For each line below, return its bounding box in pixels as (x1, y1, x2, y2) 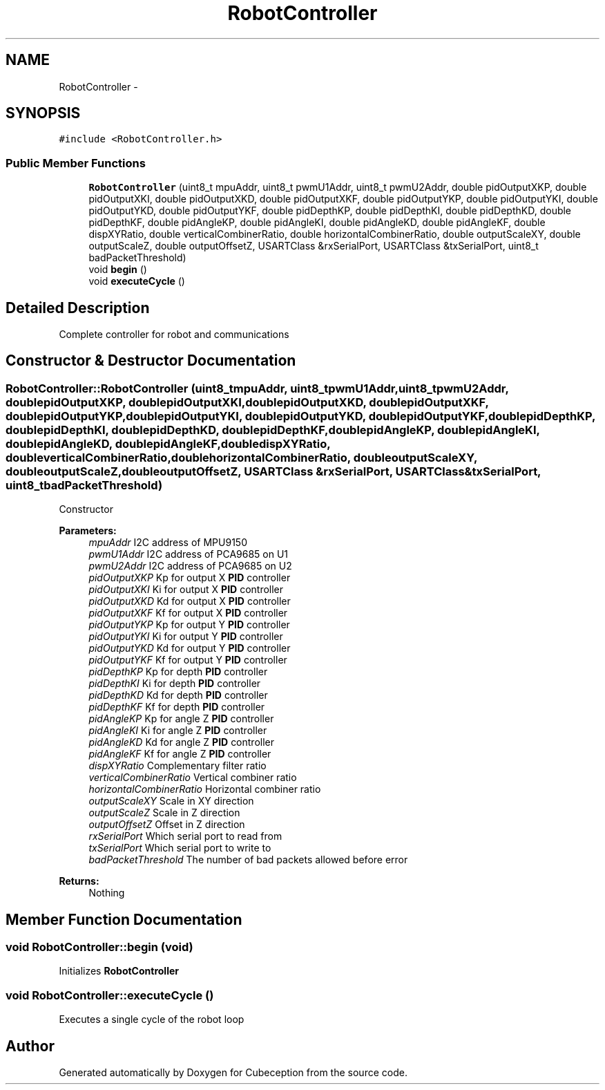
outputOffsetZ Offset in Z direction (88, 818, 245, 831)
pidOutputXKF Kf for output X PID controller (88, 607, 288, 619)
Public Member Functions (6, 156, 146, 170)
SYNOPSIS (6, 104, 81, 122)
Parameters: (59, 525, 117, 537)
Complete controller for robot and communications (59, 328, 289, 341)
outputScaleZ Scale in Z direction (88, 807, 240, 819)
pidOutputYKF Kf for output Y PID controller (88, 654, 287, 666)
